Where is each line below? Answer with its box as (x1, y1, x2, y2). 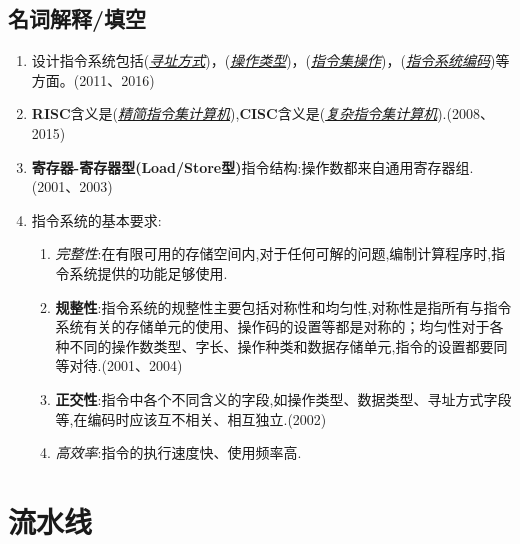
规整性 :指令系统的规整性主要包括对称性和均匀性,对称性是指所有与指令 (55, 296, 512, 317)
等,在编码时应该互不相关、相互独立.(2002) (55, 408, 327, 429)
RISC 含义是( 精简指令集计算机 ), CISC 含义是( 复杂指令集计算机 (31, 103, 438, 124)
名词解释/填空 (8, 3, 147, 34)
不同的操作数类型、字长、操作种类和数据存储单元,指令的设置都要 (69, 335, 494, 356)
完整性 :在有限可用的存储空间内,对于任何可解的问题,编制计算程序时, (55, 243, 492, 264)
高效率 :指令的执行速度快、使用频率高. (55, 442, 302, 463)
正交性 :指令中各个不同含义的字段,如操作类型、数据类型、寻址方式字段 (55, 388, 512, 409)
